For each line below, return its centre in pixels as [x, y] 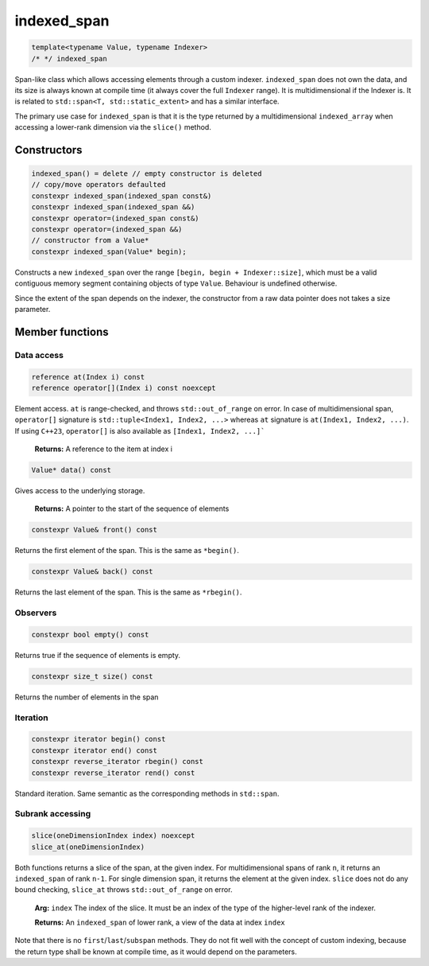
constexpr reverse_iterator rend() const [113, 773]
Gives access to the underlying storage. [80, 491]
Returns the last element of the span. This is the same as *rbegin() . [128, 592]
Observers [36, 613]
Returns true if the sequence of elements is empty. [98, 655]
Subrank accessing [53, 814]
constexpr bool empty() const [90, 634]
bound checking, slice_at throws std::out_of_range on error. [124, 890]
